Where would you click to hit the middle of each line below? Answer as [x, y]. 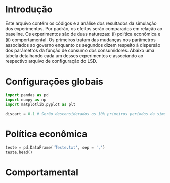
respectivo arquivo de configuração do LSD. [51, 61]
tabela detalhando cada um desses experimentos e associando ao [74, 56]
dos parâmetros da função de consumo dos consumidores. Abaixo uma [80, 50]
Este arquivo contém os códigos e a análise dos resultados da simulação [81, 23]
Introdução [29, 9]
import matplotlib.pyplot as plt [40, 104]
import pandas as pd [27, 95]
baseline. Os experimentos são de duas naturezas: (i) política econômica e [83, 34]
